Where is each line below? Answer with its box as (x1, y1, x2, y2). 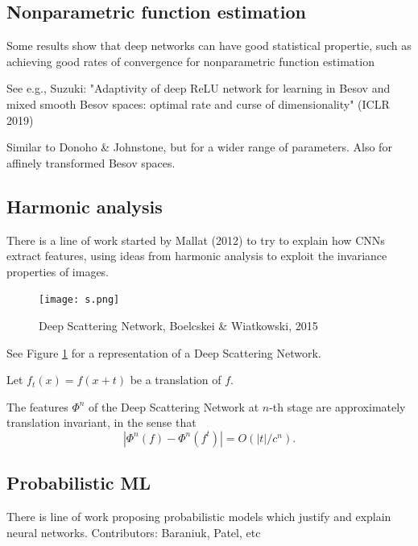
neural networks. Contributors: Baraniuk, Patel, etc (6, 523, 261, 540)
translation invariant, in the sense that (6, 414, 197, 431)
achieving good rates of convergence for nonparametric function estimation (6, 52, 375, 69)
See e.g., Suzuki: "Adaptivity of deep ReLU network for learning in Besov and (6, 80, 391, 97)
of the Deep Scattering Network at (89, 398, 259, 415)
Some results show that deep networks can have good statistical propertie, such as (6, 37, 412, 54)
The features (6, 398, 68, 415)
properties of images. (6, 263, 110, 279)
